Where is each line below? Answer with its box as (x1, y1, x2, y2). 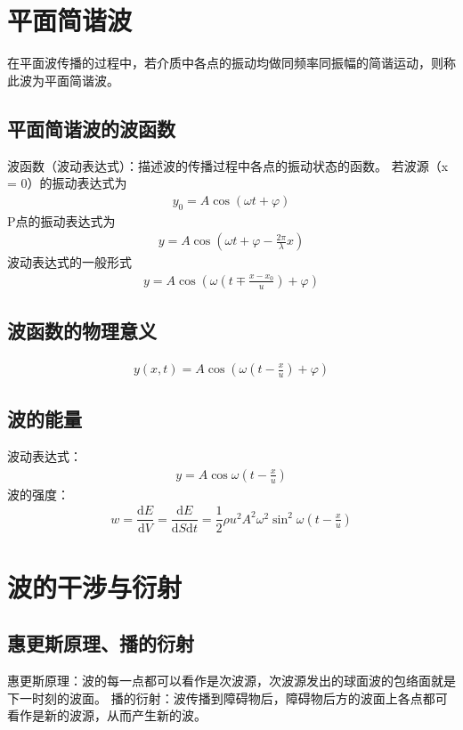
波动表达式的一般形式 (7, 253, 132, 272)
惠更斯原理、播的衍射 (7, 629, 194, 657)
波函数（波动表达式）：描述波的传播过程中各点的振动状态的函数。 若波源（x (7, 156, 449, 174)
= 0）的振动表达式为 (7, 174, 127, 192)
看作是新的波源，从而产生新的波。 (7, 706, 207, 725)
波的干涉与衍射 (7, 568, 183, 604)
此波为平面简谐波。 (7, 70, 119, 89)
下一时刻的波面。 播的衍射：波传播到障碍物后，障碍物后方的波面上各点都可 (7, 688, 448, 707)
